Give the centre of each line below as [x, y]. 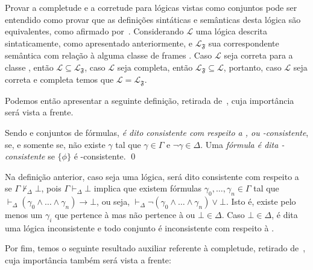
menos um [24, 215]
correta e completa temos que [59, 79]
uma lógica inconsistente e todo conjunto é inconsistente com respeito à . [140, 227]
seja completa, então [155, 67]
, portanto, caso [252, 67]
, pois [51, 188]
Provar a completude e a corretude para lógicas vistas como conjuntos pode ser [151, 7]
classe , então [29, 67]
